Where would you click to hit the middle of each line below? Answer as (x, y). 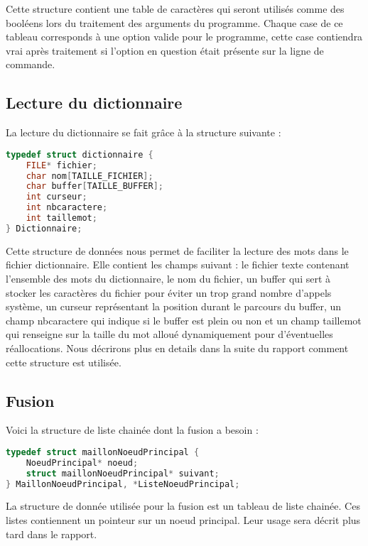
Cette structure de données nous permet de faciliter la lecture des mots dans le (177, 250)
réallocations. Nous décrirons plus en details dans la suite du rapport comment (177, 348)
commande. (31, 64)
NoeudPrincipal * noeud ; (82, 463)
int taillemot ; (61, 218)
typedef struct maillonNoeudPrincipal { (103, 452)
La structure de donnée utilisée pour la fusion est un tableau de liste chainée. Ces (183, 506)
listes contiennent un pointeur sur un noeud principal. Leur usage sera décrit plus (183, 520)
